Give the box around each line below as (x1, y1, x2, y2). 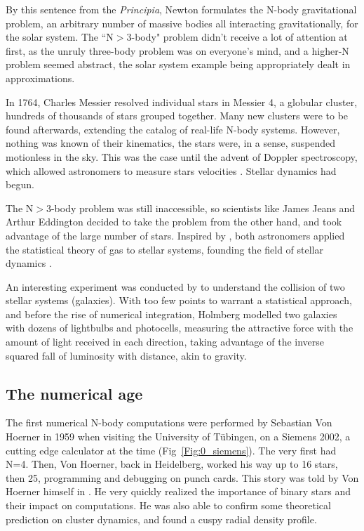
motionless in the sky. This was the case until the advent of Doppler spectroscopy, (6, 149, 358, 164)
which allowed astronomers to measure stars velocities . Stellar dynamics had (6, 163, 337, 178)
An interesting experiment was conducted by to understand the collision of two (6, 279, 345, 294)
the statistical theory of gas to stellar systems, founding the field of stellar (6, 242, 323, 256)
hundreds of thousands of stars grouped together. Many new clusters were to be (6, 108, 349, 123)
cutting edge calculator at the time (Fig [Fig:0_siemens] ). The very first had (6, 442, 337, 457)
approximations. (6, 70, 75, 85)
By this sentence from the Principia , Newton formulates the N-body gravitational (6, 2, 357, 16)
